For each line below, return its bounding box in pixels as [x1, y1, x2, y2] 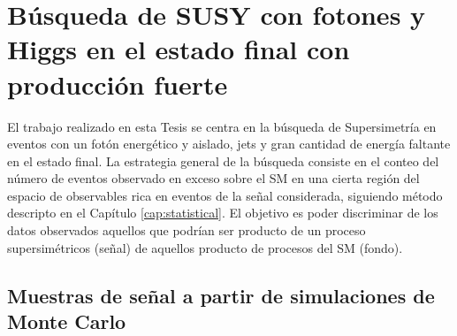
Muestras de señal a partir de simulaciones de [7, 281, 435, 309]
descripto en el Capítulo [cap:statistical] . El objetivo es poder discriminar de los [7, 203, 438, 222]
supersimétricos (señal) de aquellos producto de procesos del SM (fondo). [7, 238, 403, 256]
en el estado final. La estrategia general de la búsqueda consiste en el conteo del [7, 151, 439, 170]
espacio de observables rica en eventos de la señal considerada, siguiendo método [7, 186, 443, 204]
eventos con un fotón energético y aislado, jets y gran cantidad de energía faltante [7, 134, 451, 153]
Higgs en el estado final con [7, 31, 350, 67]
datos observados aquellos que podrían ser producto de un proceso [7, 221, 366, 240]
